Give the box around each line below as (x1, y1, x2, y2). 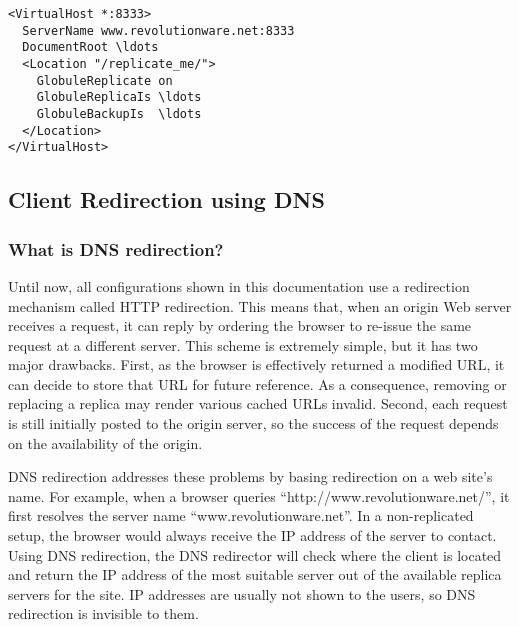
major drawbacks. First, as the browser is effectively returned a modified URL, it (8, 354, 505, 375)
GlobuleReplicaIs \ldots (36, 90, 202, 105)
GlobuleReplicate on (36, 73, 173, 88)
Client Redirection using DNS (8, 184, 325, 215)
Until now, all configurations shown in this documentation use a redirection (8, 275, 470, 296)
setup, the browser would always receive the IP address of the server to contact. (8, 525, 497, 546)
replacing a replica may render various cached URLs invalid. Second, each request (8, 393, 508, 414)
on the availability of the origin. (8, 432, 203, 453)
